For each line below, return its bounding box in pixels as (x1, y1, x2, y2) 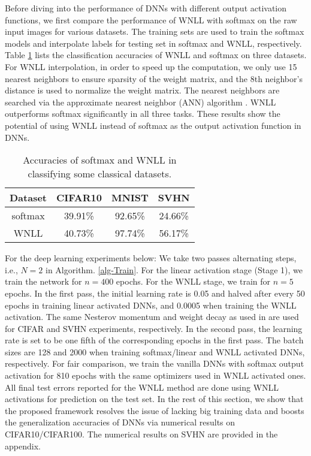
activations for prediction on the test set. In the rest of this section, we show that (5, 392, 304, 405)
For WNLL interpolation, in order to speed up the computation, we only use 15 (5, 60, 297, 73)
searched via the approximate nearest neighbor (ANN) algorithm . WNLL (5, 95, 276, 108)
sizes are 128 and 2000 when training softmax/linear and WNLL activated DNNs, (5, 345, 305, 358)
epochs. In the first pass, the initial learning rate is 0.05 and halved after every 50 (5, 286, 305, 299)
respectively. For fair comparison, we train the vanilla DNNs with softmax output (5, 357, 304, 370)
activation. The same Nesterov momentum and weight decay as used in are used (5, 310, 299, 323)
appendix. (5, 439, 41, 452)
